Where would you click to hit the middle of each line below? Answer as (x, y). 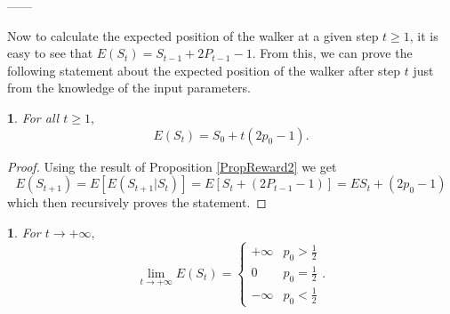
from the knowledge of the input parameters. (129, 88)
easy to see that (50, 53)
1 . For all (33, 117)
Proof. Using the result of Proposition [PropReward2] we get (172, 166)
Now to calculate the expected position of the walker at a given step (193, 35)
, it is (424, 35)
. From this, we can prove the (332, 53)
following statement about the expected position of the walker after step (204, 70)
